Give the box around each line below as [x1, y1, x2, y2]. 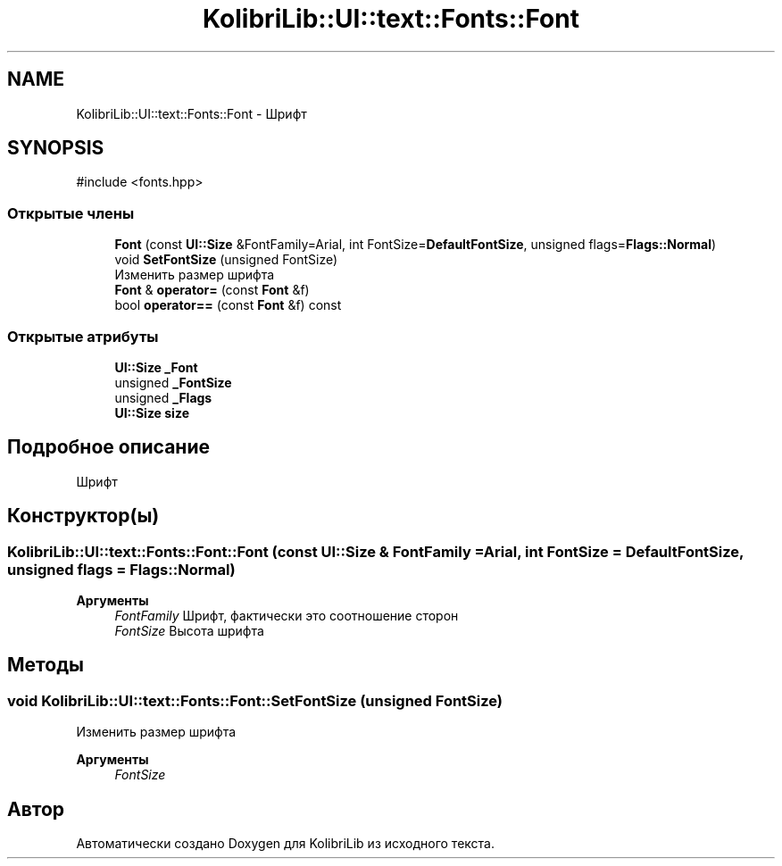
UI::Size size [114, 404, 189, 421]
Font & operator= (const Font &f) [114, 282, 310, 298]
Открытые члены [7, 204, 135, 222]
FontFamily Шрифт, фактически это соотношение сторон [114, 608, 459, 623]
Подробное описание [7, 436, 210, 459]
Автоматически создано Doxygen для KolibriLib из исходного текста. [76, 836, 495, 852]
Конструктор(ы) [7, 504, 160, 528]
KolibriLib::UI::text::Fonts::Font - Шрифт [76, 105, 307, 121]
